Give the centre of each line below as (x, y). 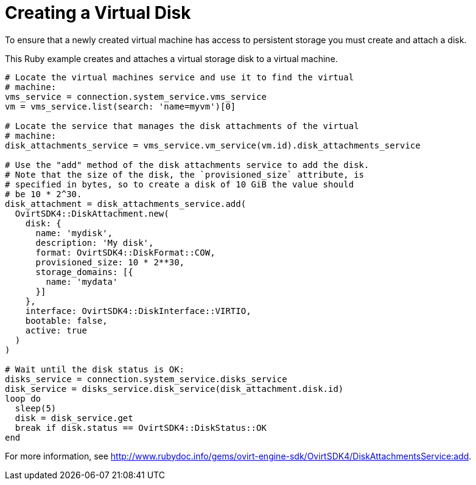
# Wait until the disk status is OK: (95, 369)
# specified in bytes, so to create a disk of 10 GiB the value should (180, 184)
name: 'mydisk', (74, 233)
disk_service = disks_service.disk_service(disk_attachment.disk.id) (174, 389)
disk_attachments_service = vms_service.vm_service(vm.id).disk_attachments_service (213, 145)
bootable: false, (66, 320)
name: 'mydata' (82, 281)
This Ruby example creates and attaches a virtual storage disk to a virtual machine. (171, 58)
